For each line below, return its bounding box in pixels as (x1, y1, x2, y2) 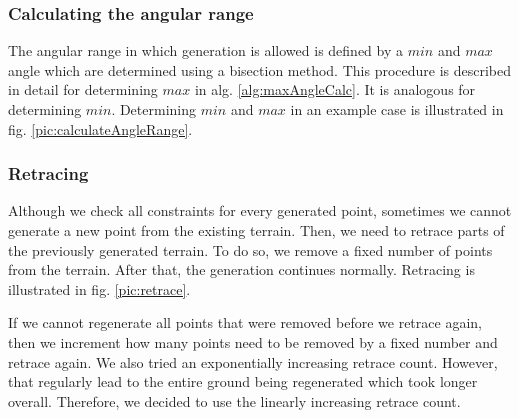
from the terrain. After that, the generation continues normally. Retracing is (8, 259, 475, 280)
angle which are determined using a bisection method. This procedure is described (8, 59, 512, 80)
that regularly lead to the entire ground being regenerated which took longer (8, 371, 478, 392)
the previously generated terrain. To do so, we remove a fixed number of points (8, 239, 493, 260)
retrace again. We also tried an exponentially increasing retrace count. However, (8, 351, 498, 372)
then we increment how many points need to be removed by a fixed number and (8, 331, 498, 352)
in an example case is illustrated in (290, 99, 504, 119)
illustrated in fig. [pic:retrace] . (8, 278, 191, 299)
